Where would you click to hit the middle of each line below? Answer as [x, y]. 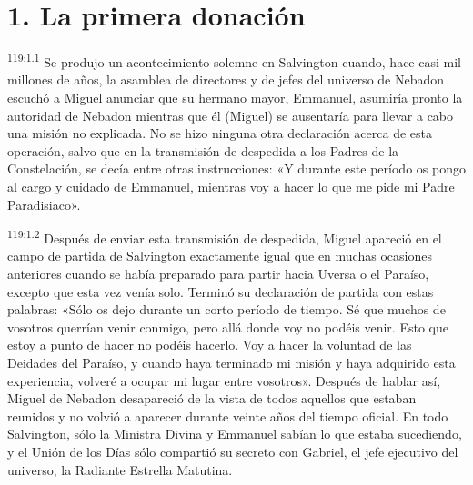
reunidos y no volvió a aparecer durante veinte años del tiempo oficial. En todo [228, 416]
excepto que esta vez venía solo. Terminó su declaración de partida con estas [221, 291]
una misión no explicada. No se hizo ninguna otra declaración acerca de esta [220, 133]
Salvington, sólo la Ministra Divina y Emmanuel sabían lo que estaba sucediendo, [235, 434]
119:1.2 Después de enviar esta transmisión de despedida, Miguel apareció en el [225, 237]
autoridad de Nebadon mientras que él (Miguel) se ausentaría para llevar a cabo [231, 115]
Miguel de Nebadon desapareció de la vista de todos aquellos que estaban [212, 398]
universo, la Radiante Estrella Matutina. [120, 469]
